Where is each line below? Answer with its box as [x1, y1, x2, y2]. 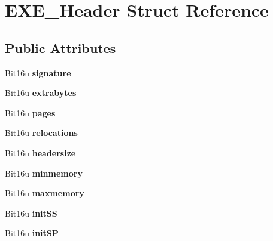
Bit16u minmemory [5, 166, 83, 179]
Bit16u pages [5, 106, 56, 119]
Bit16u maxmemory [5, 187, 84, 199]
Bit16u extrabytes [5, 86, 77, 99]
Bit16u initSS [5, 206, 57, 219]
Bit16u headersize [5, 146, 76, 159]
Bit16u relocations [5, 126, 78, 139]
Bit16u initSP [5, 227, 59, 239]
